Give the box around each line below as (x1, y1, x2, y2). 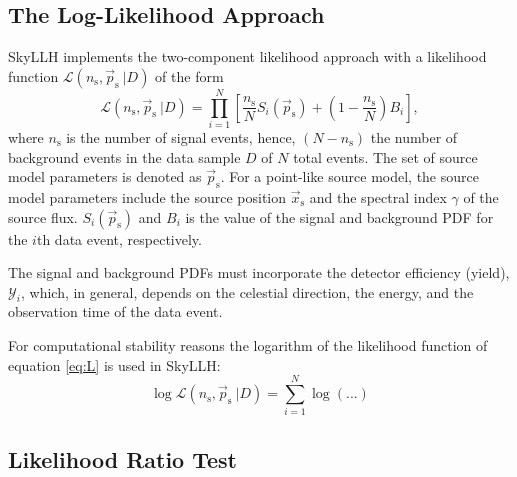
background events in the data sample (8, 146, 241, 167)
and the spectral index (309, 186, 447, 207)
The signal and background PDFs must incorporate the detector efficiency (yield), (8, 262, 510, 283)
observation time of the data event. (8, 301, 223, 322)
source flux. (8, 206, 78, 227)
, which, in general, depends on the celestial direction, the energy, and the (20, 281, 474, 302)
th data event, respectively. (36, 228, 202, 249)
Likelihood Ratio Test (8, 443, 237, 474)
